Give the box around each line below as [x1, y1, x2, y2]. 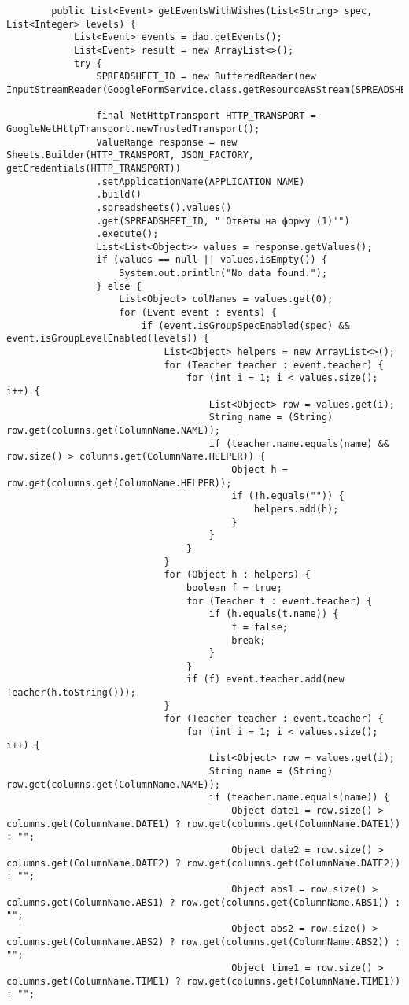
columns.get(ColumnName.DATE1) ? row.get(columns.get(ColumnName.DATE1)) [6, 818, 401, 829]
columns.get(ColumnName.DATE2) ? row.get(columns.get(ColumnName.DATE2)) [6, 857, 401, 869]
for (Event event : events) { [119, 307, 277, 319]
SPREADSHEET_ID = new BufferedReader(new [96, 71, 316, 83]
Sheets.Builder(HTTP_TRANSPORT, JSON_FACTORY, [6, 150, 254, 161]
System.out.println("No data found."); [119, 268, 328, 279]
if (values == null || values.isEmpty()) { [96, 254, 328, 266]
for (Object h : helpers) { [164, 569, 311, 581]
